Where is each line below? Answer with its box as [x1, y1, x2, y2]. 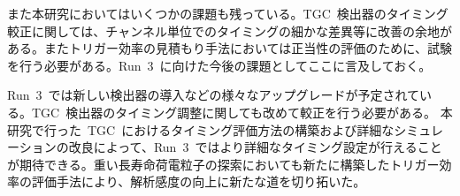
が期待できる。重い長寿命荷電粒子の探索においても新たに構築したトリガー [7, 155, 440, 173]
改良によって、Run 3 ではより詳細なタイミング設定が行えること [68, 138, 442, 156]
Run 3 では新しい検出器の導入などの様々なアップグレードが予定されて [7, 86, 420, 104]
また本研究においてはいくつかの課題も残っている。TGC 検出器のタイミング [7, 4, 448, 22]
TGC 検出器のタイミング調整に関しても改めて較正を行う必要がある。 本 [31, 102, 453, 121]
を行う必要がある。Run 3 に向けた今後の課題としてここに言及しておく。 [7, 56, 432, 74]
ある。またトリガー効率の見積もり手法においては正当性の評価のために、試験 [7, 39, 452, 57]
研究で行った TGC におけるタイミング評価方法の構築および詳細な [7, 120, 395, 139]
